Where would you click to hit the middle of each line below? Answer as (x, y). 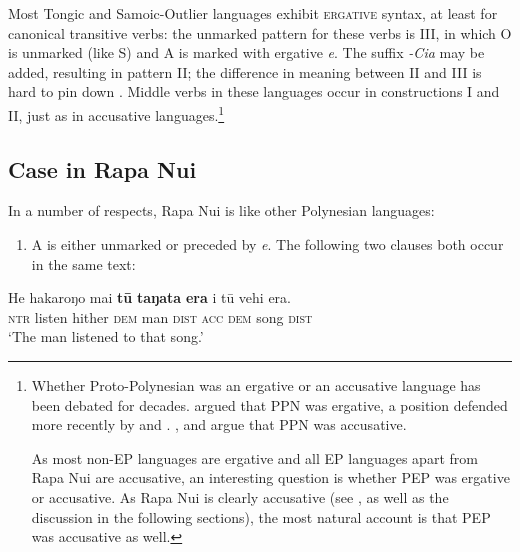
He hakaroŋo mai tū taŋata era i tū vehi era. (149, 297)
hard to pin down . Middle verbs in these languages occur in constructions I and (254, 91)
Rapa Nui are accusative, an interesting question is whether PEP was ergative (270, 477)
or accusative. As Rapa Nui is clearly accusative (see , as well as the (240, 496)
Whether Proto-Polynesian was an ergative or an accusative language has (256, 384)
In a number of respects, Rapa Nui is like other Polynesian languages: (221, 210)
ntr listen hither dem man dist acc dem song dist (160, 316)
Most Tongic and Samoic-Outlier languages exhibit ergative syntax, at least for (253, 13)
